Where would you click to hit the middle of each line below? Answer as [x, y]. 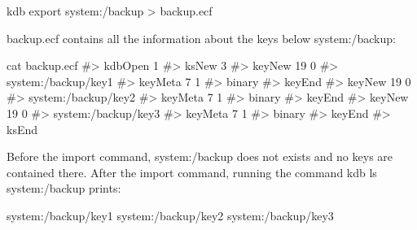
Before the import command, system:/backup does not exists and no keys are [200, 156]
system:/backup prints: [64, 188]
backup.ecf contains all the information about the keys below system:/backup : [201, 38]
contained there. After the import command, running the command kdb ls [192, 172]
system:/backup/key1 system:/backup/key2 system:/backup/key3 [170, 215]
